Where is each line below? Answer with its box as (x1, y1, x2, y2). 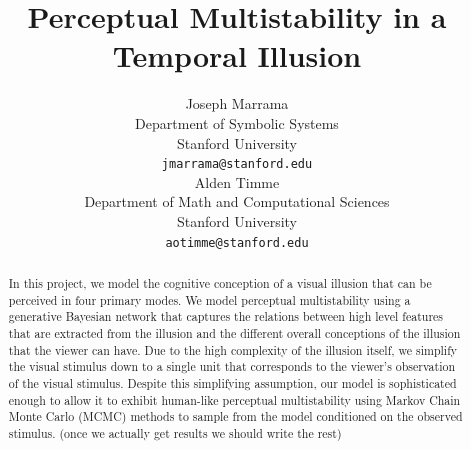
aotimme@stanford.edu (165, 235, 309, 250)
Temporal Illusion (112, 35, 362, 76)
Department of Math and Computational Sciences (84, 191, 390, 212)
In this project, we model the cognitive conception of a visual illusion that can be (8, 274, 432, 291)
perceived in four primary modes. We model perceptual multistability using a (8, 291, 411, 308)
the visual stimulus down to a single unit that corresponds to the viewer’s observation (8, 358, 456, 375)
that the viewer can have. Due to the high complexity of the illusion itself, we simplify (8, 341, 458, 358)
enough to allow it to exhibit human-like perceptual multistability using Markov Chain (8, 391, 461, 408)
